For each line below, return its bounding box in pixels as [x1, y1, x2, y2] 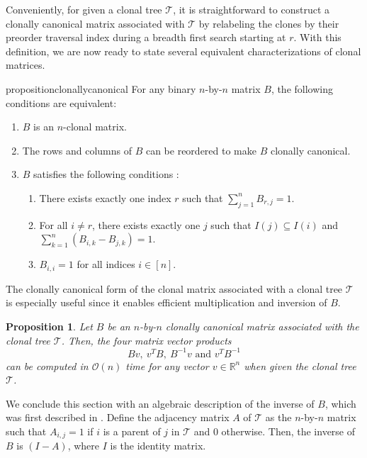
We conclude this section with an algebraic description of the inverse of [6, 396, 315, 410]
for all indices [77, 257, 135, 272]
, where [67, 438, 100, 453]
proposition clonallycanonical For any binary [6, 81, 196, 96]
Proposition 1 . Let [6, 318, 93, 333]
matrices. [6, 57, 45, 72]
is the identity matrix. [110, 438, 206, 453]
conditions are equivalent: [6, 95, 117, 110]
